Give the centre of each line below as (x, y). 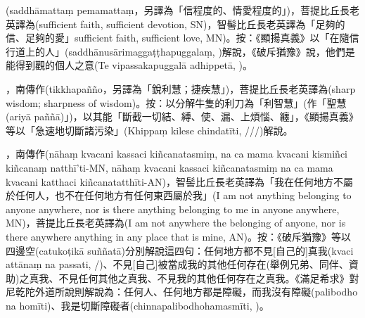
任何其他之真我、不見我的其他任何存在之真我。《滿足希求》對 (219, 278)
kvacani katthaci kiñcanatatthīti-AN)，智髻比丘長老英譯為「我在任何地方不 (174, 181)
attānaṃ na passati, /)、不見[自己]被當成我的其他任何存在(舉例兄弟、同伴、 (177, 264)
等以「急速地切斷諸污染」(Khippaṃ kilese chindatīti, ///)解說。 (149, 130)
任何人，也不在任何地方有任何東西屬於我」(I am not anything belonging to (183, 195)
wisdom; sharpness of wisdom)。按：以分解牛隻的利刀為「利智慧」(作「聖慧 (176, 102)
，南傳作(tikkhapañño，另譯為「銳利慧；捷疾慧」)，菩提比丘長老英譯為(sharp (181, 88)
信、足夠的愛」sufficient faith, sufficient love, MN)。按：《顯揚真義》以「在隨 (178, 38)
